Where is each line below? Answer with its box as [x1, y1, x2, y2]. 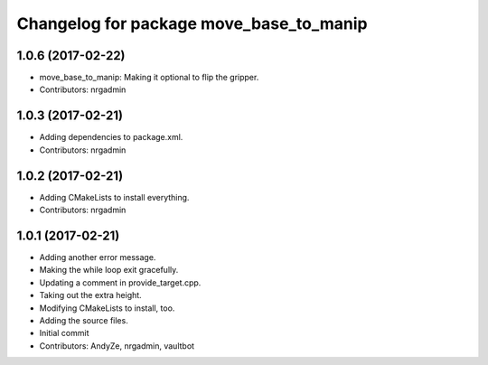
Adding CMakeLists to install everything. [39, 192, 190, 202]
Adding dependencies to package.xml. [39, 132, 183, 143]
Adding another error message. [39, 251, 156, 262]
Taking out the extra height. [39, 290, 142, 301]
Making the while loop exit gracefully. [39, 265, 179, 276]
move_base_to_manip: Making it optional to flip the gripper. [39, 72, 259, 83]
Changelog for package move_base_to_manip [16, 14, 368, 33]
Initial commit [39, 328, 89, 339]
